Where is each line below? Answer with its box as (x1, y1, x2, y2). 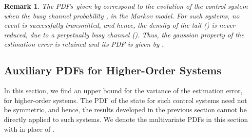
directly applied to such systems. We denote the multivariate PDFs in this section (4, 114, 248, 124)
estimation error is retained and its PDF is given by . (4, 39, 164, 49)
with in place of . (4, 123, 55, 134)
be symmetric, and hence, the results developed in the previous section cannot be (4, 104, 247, 115)
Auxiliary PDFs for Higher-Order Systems (4, 63, 222, 78)
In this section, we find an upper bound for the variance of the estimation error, (4, 86, 243, 96)
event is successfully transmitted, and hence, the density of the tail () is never (4, 20, 235, 30)
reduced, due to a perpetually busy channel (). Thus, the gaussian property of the (4, 29, 244, 39)
